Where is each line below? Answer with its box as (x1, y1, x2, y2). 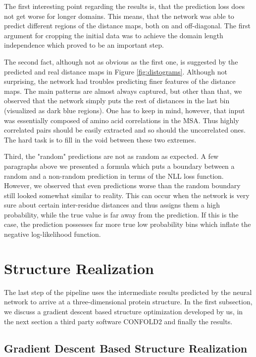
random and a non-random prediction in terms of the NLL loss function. (4, 170, 224, 181)
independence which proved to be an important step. (4, 40, 164, 50)
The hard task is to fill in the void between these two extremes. (4, 134, 197, 144)
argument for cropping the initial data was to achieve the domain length (4, 30, 223, 40)
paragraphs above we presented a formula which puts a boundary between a (4, 160, 235, 171)
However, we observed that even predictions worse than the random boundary (4, 180, 241, 191)
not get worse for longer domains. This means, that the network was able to (4, 10, 234, 21)
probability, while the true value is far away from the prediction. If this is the (4, 209, 239, 219)
